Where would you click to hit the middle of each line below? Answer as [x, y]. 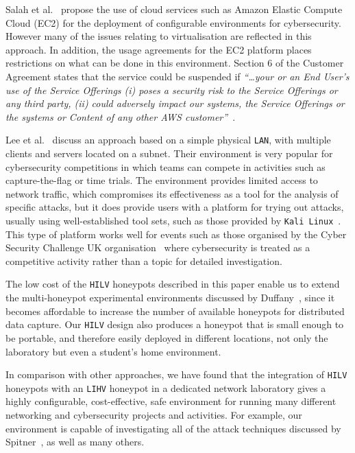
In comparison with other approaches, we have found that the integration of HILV [176, 374]
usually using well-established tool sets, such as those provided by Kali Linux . [173, 220]
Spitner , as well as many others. [75, 442]
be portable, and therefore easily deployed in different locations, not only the [167, 337]
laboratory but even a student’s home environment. [113, 351]
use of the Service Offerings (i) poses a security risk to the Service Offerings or [172, 90]
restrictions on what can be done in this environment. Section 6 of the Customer [175, 63]
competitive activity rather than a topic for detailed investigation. [144, 260]
